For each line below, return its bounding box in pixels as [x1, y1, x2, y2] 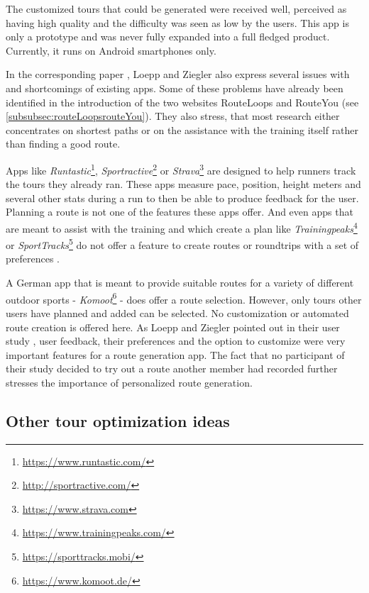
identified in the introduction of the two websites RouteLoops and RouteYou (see [6, 94, 359, 109]
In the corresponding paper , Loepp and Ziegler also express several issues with [6, 67, 350, 82]
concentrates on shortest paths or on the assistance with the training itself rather [6, 122, 359, 137]
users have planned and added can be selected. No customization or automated [6, 305, 349, 320]
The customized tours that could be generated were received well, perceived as [6, 1, 347, 16]
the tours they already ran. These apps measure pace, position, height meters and [6, 177, 361, 192]
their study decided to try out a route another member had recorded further [6, 361, 338, 376]
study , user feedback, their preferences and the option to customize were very [6, 333, 346, 348]
